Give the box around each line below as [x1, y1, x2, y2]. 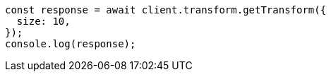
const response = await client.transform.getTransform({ [5, 4, 327, 16]
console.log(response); [5, 38, 136, 49]
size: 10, [16, 16, 71, 27]
